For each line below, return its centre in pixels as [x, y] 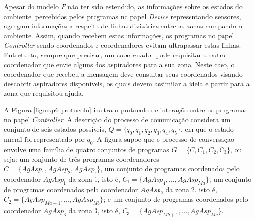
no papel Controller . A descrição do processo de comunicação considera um [117, 119]
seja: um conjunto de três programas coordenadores [81, 159]
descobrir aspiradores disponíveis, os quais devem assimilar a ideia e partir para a [127, 83]
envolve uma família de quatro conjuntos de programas [87, 149]
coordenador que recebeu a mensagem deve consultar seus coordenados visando [123, 74]
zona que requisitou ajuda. [44, 93]
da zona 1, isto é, [94, 179]
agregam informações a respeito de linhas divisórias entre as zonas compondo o [123, 26]
